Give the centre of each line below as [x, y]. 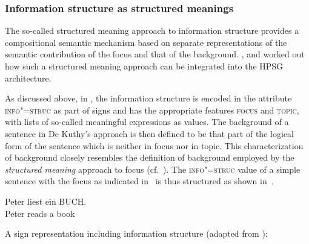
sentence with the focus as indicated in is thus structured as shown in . [139, 181]
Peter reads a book [40, 213]
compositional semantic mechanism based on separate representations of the [146, 42]
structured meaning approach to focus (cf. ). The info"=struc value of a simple [153, 169]
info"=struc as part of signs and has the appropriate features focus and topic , [152, 110]
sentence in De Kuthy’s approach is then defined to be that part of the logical [149, 133]
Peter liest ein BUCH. [46, 201]
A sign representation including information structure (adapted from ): [136, 233]
